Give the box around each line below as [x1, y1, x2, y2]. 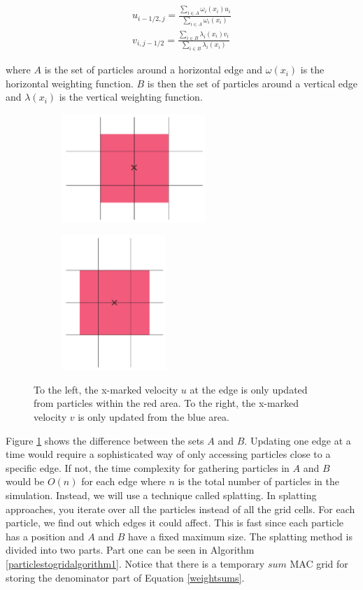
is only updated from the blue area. [78, 409, 229, 424]
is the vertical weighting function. [59, 89, 203, 104]
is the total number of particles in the [178, 474, 339, 489]
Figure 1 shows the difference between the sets [6, 433, 204, 447]
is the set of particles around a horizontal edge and [44, 62, 263, 77]
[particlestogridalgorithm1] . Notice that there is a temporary [6, 556, 265, 570]
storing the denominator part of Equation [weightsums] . [6, 570, 245, 584]
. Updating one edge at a [244, 433, 351, 447]
